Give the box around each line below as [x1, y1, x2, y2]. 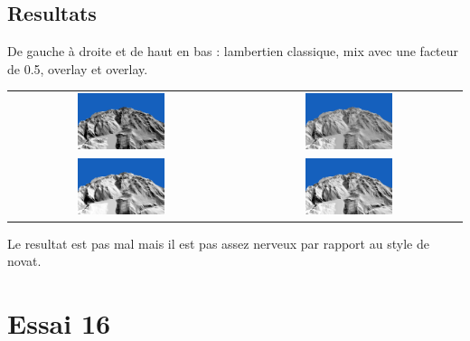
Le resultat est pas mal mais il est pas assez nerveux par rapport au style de [7, 233, 429, 252]
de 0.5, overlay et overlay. [7, 59, 148, 78]
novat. [7, 251, 42, 270]
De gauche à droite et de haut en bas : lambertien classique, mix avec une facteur [7, 42, 459, 61]
